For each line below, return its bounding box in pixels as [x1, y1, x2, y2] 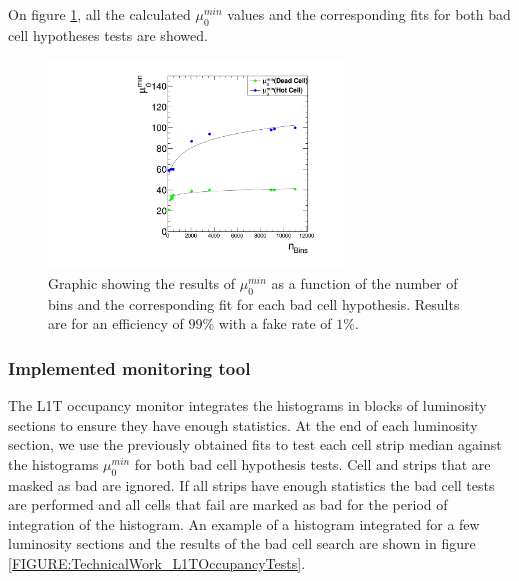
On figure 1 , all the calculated [8, 4, 191, 24]
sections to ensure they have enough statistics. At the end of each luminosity [8, 414, 478, 435]
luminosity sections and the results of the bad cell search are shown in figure [8, 533, 476, 554]
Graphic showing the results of [48, 272, 236, 293]
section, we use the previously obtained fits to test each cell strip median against [8, 434, 502, 455]
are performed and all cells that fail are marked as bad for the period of [8, 494, 448, 515]
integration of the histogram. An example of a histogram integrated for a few [8, 513, 480, 534]
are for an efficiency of [48, 313, 184, 334]
